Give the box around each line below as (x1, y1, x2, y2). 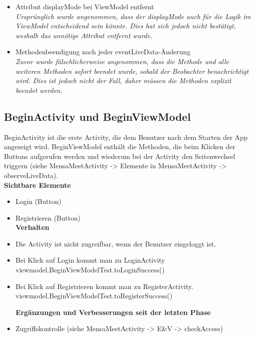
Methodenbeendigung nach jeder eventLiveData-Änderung (15, 46, 191, 57)
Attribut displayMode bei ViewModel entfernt (15, 1, 154, 11)
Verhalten (15, 222, 50, 232)
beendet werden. (15, 85, 63, 95)
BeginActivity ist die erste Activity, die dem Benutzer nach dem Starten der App (4, 132, 248, 142)
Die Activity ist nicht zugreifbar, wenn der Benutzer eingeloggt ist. (15, 238, 216, 248)
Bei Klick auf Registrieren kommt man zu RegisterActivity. (15, 281, 193, 291)
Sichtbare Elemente (4, 180, 71, 190)
